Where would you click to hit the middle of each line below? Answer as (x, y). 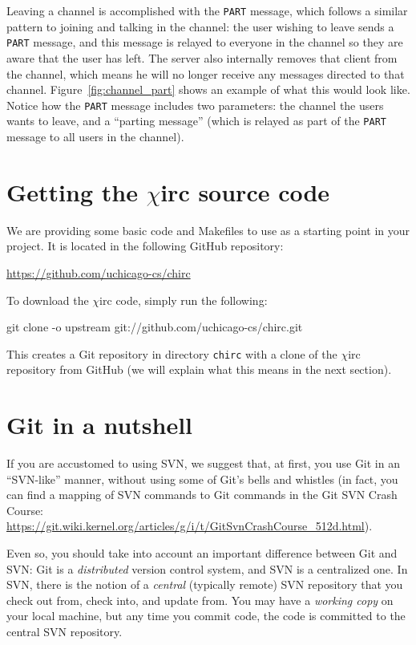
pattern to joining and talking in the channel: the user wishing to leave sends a (200, 26)
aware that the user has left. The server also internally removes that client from (202, 57)
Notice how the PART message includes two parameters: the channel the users (195, 105)
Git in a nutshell (100, 425)
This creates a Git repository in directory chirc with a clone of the (172, 353)
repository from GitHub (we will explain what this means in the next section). (199, 369)
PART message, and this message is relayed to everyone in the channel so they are (205, 42)
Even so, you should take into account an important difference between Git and (202, 553)
